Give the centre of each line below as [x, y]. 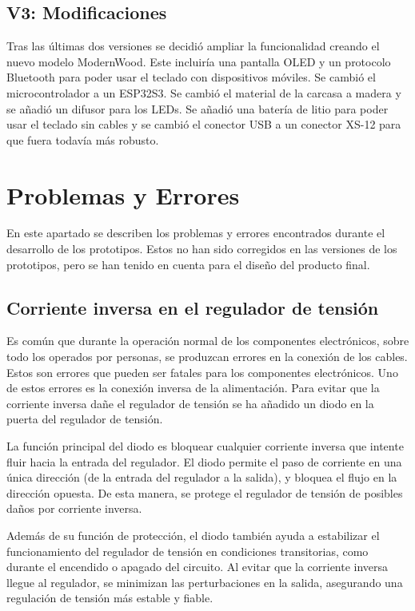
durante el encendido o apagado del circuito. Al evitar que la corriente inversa [198, 567]
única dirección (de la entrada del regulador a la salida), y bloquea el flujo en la [202, 477]
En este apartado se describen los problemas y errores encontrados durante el [196, 233]
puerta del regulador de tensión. [85, 419]
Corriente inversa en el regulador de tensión [193, 307]
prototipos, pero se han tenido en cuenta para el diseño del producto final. [188, 264]
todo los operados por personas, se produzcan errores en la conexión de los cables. [207, 357]
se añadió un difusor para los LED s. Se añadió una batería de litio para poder [198, 108]
